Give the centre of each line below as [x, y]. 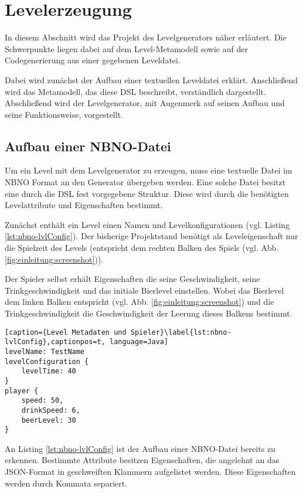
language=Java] [139, 342]
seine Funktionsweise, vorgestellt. [64, 114]
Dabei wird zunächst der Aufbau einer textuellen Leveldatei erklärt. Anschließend [151, 79]
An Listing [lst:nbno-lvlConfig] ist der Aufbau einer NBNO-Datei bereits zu [140, 448]
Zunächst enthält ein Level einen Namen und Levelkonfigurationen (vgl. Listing [147, 224]
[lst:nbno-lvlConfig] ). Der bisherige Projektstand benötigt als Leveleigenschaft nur [151, 236]
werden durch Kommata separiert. [66, 483]
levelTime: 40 [49, 371]
